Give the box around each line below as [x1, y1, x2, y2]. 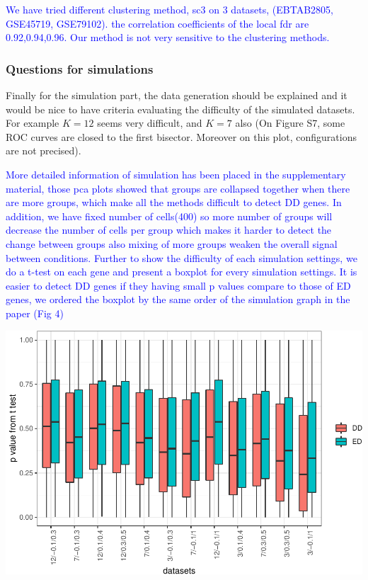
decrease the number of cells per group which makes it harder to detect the [6, 222, 332, 237]
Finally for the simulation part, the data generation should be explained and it [6, 88, 347, 102]
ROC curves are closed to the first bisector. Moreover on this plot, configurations [6, 129, 357, 144]
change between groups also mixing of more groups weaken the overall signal [6, 236, 338, 251]
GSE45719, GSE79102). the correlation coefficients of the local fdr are [6, 16, 309, 30]
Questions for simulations [6, 59, 154, 77]
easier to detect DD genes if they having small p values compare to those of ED [6, 278, 351, 292]
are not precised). [6, 143, 81, 158]
